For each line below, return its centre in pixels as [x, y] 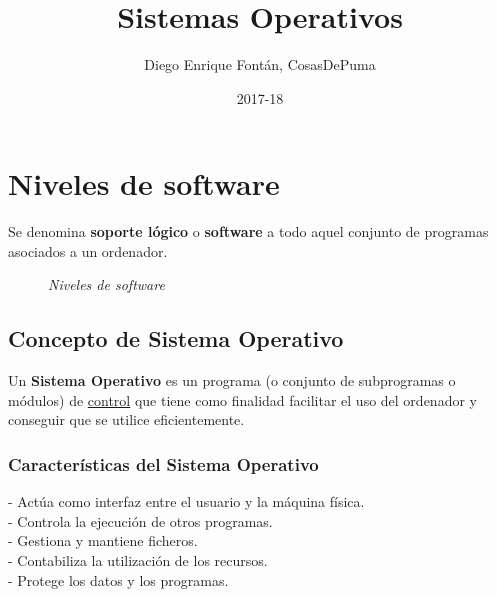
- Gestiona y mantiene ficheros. [103, 540]
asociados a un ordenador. [88, 250]
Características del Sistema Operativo [163, 463]
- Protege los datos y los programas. [118, 579]
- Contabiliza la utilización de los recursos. [138, 560]
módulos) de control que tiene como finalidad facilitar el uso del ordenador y [242, 399]
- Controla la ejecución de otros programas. [140, 520]
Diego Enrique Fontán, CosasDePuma [260, 64]
